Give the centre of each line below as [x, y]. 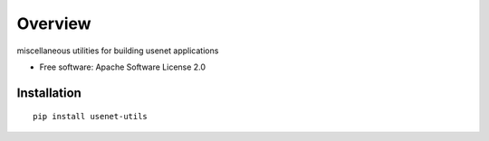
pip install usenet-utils [91, 117]
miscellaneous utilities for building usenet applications [118, 51]
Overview [54, 23]
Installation [49, 93]
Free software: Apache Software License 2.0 [123, 67]
